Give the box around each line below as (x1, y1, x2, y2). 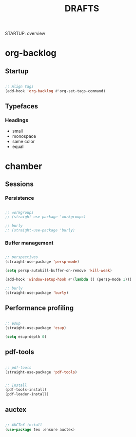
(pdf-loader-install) (5, 392, 49, 397)
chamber (5, 161, 42, 171)
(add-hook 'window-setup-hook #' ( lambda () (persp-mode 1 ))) (5, 277, 132, 282)
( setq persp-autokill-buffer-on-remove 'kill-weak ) (5, 268, 112, 273)
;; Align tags (5, 84, 34, 89)
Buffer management (5, 239, 54, 246)
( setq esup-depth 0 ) (5, 334, 47, 339)
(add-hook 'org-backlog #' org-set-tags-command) (5, 89, 106, 94)
